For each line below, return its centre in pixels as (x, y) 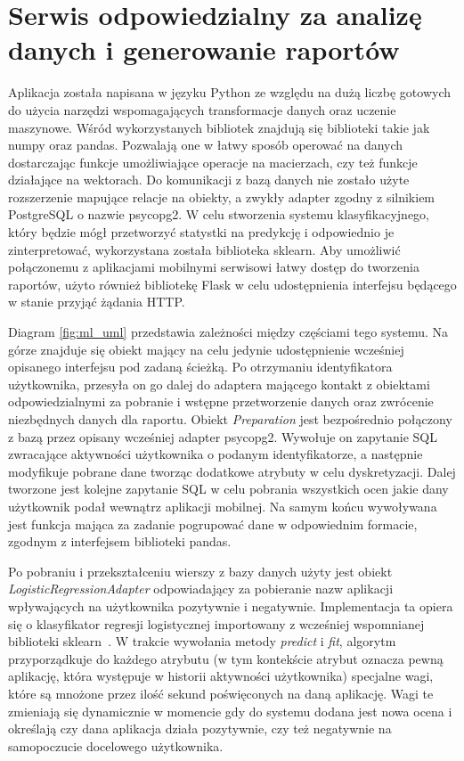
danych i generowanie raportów (204, 49)
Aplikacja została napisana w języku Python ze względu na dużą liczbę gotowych (229, 92)
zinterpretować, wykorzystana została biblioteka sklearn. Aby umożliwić (204, 249)
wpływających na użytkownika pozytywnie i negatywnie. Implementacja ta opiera (231, 606)
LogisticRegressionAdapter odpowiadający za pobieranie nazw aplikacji (201, 589)
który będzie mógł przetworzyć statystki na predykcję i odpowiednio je (201, 232)
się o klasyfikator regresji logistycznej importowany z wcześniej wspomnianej (216, 623)
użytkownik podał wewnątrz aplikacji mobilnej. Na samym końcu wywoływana (223, 506)
